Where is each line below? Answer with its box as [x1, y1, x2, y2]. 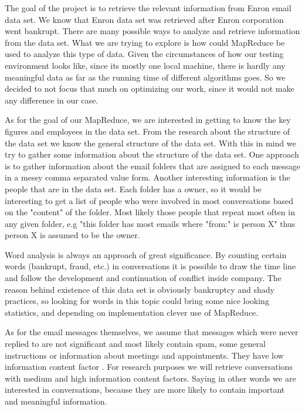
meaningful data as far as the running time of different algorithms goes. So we [5, 71, 286, 83]
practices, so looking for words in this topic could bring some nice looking [5, 295, 269, 307]
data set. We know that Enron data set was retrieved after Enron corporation [5, 13, 284, 25]
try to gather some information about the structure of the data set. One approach [5, 148, 299, 161]
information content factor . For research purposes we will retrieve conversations [5, 360, 293, 373]
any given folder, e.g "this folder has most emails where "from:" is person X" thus [5, 217, 296, 229]
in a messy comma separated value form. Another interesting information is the [5, 171, 290, 183]
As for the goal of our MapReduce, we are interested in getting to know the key [5, 113, 291, 126]
